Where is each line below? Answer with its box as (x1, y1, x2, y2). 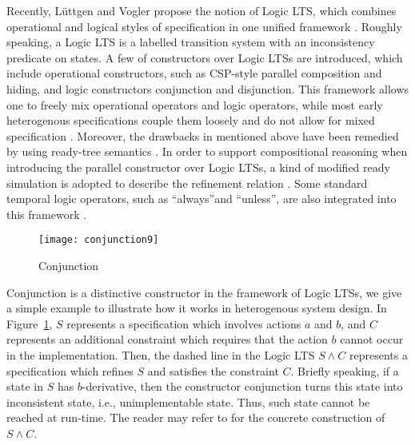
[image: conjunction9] (38, 234, 159, 246)
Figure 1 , (6, 315, 53, 332)
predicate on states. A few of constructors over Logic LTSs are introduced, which (6, 49, 403, 66)
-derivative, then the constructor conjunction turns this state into (82, 378, 403, 395)
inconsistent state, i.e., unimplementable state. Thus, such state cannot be (6, 393, 370, 410)
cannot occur (340, 331, 404, 348)
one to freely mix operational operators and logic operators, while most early (6, 96, 383, 113)
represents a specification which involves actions (66, 315, 301, 332)
